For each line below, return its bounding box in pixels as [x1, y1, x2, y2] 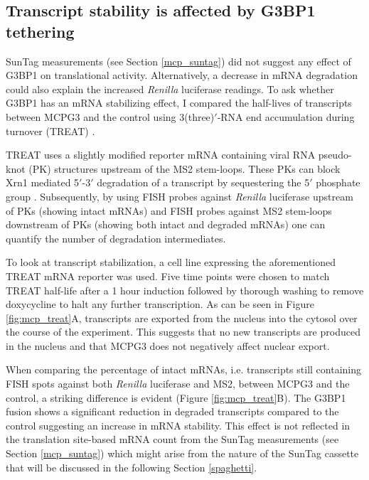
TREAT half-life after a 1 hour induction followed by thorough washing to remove [6, 282, 364, 297]
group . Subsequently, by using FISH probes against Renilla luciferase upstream [6, 188, 353, 203]
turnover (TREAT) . [6, 123, 95, 138]
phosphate [316, 175, 360, 190]
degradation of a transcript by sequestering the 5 [97, 175, 310, 190]
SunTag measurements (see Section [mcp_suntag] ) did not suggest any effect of [6, 53, 351, 68]
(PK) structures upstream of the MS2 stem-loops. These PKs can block [28, 161, 341, 176]
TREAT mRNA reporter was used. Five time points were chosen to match [6, 268, 330, 283]
